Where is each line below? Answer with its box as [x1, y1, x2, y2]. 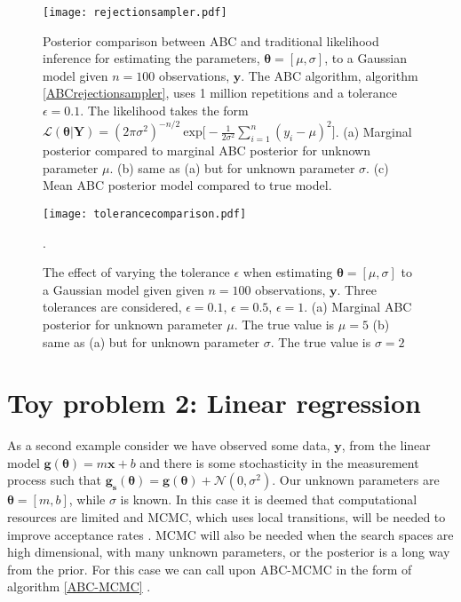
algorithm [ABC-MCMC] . [7, 577, 151, 596]
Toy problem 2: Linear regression [7, 384, 421, 421]
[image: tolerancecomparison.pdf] [43, 207, 247, 220]
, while [68, 490, 106, 509]
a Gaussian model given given [43, 280, 204, 298]
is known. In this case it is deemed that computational [120, 490, 417, 509]
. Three [337, 280, 377, 298]
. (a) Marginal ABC [304, 297, 412, 316]
